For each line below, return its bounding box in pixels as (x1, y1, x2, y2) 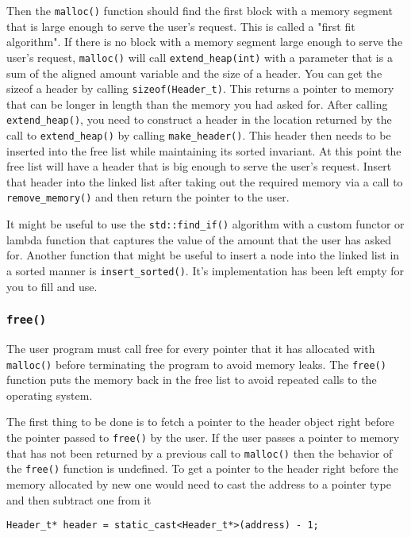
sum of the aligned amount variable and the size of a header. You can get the (6, 64, 382, 81)
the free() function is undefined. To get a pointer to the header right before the (6, 460, 398, 477)
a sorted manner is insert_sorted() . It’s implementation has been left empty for (6, 262, 404, 278)
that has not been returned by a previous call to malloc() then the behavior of (6, 444, 393, 461)
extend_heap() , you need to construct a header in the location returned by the (6, 111, 392, 128)
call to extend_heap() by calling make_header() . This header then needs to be (6, 127, 391, 143)
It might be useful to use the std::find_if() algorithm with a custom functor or (6, 216, 405, 232)
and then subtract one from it (6, 491, 152, 508)
